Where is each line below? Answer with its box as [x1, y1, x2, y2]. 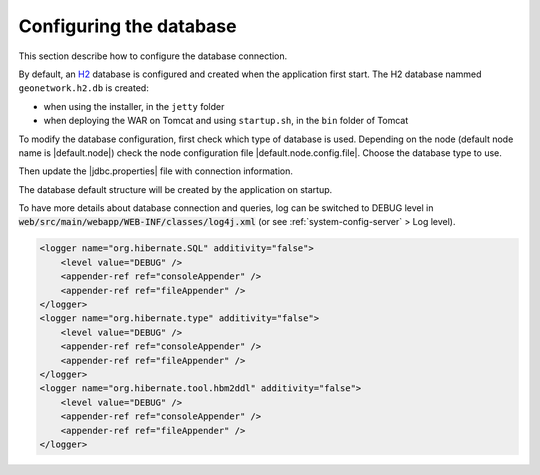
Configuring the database [18, 15, 237, 37]
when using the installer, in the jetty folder [43, 100, 225, 112]
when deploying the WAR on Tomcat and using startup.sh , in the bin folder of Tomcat [43, 115, 409, 127]
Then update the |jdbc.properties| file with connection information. [18, 165, 294, 177]
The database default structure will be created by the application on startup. [18, 183, 333, 195]
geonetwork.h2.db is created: [18, 82, 149, 94]
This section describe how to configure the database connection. [18, 50, 288, 62]
